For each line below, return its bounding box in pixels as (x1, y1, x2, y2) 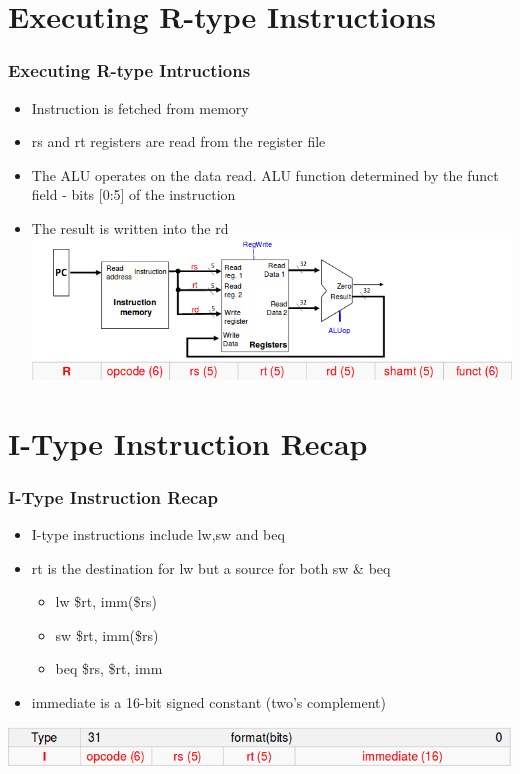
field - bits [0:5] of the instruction (31, 184, 236, 205)
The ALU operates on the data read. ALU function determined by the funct (31, 164, 499, 185)
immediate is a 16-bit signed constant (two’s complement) (31, 691, 386, 712)
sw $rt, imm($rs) (55, 624, 159, 645)
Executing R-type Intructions (8, 58, 251, 83)
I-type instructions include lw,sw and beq (31, 524, 285, 545)
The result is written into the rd (31, 217, 229, 238)
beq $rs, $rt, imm (55, 658, 163, 679)
